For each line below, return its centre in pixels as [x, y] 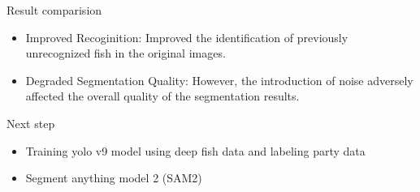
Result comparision [54, 10]
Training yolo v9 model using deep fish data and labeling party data [195, 150]
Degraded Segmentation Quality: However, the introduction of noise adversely [219, 80]
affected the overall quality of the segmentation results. [162, 96]
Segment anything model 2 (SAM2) [114, 178]
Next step [31, 123]
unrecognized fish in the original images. [126, 53]
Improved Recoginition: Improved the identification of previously [187, 37]
